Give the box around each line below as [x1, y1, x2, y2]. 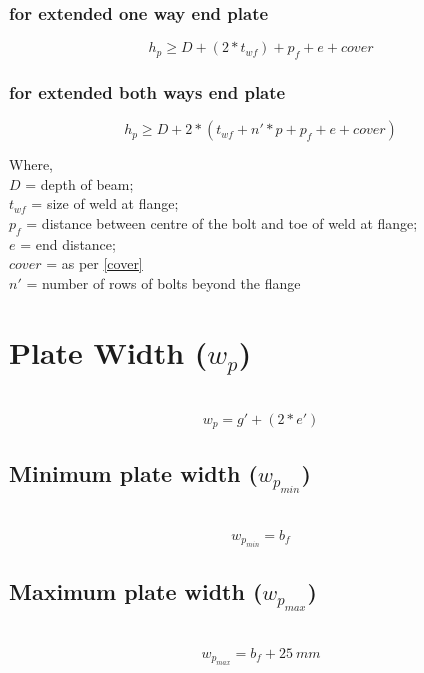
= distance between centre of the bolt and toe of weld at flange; [26, 213, 418, 234]
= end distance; [20, 233, 116, 254]
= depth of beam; [25, 173, 134, 194]
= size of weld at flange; [31, 193, 179, 214]
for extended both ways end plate [9, 79, 286, 104]
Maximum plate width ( [9, 575, 263, 606]
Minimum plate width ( [9, 457, 258, 488]
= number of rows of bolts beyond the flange [26, 273, 301, 293]
